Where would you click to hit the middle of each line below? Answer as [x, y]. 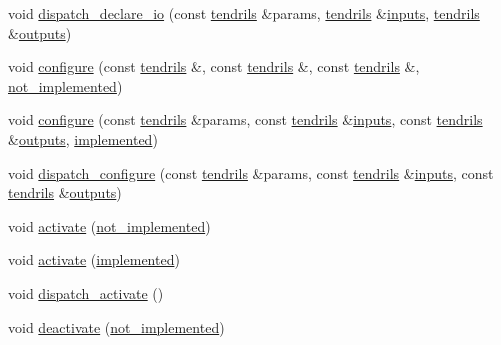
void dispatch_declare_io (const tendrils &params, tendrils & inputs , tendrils [244, 13]
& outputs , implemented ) [83, 138]
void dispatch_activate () [86, 292]
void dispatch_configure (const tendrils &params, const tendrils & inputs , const [251, 172]
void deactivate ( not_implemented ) [116, 326]
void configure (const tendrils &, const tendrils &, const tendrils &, [214, 66]
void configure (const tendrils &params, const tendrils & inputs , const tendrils [245, 119]
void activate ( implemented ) [94, 259]
